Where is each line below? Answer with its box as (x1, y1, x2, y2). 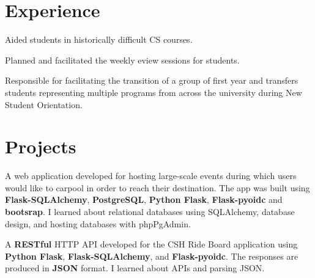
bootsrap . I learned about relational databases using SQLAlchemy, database (5, 205, 295, 218)
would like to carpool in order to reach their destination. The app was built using (5, 181, 310, 194)
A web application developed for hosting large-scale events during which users (5, 169, 297, 182)
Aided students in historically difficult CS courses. (5, 33, 193, 46)
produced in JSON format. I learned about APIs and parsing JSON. (5, 262, 265, 274)
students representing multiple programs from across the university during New (5, 86, 302, 98)
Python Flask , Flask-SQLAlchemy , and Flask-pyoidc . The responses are (5, 249, 298, 262)
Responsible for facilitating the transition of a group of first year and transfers (5, 74, 298, 87)
